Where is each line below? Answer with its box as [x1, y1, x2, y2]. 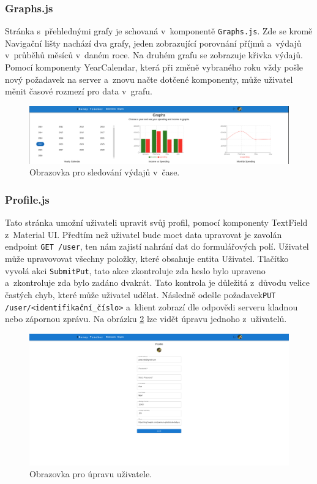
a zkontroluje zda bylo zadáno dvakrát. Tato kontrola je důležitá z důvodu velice [5, 276, 310, 289]
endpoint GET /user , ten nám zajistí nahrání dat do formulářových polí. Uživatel [5, 240, 309, 253]
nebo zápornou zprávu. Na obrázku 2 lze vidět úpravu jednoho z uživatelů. [5, 312, 287, 325]
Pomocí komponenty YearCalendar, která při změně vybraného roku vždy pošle [5, 61, 304, 74]
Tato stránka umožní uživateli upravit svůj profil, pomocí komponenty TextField [5, 216, 308, 229]
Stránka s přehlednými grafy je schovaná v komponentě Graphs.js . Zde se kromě [5, 25, 313, 37]
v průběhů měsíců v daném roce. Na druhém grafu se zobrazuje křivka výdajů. [5, 48, 303, 61]
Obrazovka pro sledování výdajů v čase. [29, 166, 180, 179]
